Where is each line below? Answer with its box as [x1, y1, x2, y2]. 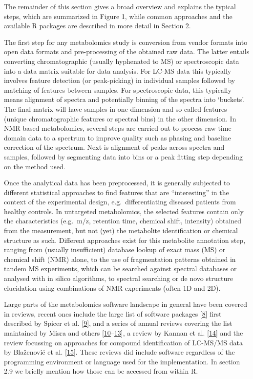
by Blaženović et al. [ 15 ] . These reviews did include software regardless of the [4, 347, 235, 357]
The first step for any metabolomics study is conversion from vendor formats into [4, 37, 248, 47]
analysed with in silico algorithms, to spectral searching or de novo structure [4, 273, 233, 283]
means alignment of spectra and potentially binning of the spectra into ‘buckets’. [4, 94, 245, 104]
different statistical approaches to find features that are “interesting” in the [4, 187, 229, 197]
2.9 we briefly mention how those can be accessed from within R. [4, 366, 198, 376]
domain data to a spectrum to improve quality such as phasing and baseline [4, 132, 231, 142]
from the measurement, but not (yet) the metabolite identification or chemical [4, 225, 238, 236]
